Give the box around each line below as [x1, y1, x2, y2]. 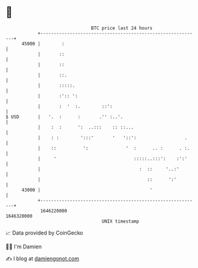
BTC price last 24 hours [91, 25, 153, 31]
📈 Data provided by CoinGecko [5, 229, 83, 236]
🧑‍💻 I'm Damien [5, 243, 42, 250]
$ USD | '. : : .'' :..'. [5, 113, 123, 120]
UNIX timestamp [101, 218, 140, 224]
